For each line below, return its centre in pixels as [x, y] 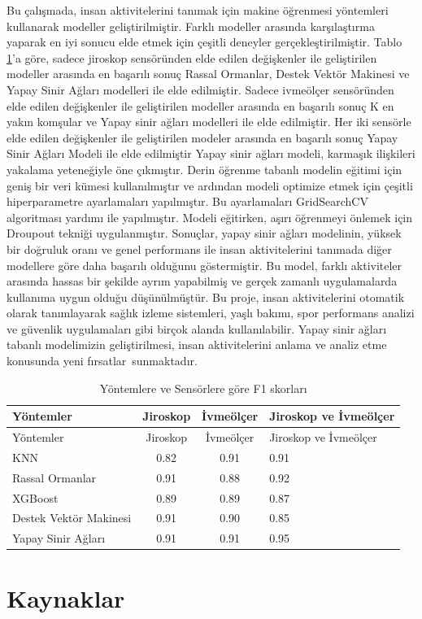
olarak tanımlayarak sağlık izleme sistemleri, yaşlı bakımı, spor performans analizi [211, 313]
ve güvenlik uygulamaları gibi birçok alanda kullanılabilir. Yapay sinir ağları [197, 328]
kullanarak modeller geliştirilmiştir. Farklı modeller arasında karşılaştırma [191, 26]
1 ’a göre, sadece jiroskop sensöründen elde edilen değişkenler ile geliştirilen [192, 57]
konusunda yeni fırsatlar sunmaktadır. [102, 361]
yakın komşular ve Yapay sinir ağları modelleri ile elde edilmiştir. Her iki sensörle [209, 122]
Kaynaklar [66, 597]
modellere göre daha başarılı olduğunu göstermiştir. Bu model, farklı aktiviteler [204, 265]
